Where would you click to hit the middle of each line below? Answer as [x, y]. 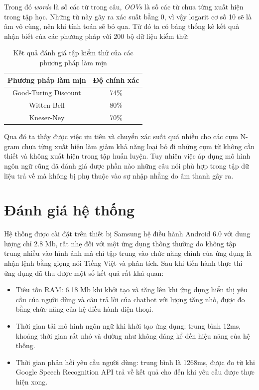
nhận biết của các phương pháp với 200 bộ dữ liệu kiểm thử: [97, 36]
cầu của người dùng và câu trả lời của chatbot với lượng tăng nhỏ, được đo [130, 299]
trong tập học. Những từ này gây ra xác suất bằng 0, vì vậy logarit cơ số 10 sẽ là [128, 16]
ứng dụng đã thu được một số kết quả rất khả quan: [84, 273]
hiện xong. [32, 382]
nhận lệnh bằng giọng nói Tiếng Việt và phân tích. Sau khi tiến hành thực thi [123, 263]
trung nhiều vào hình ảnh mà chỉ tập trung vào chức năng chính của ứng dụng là [128, 253]
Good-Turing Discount [47, 93]
